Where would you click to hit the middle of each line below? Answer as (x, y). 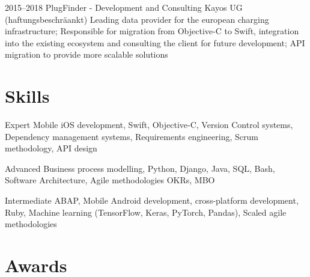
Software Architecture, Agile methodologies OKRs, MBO (110, 180)
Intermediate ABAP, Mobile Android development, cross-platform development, (152, 200)
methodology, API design (51, 148)
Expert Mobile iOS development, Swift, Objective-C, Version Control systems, (149, 125)
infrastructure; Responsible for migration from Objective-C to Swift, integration (152, 31)
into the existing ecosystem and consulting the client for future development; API (155, 42)
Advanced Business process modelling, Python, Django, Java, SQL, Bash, (140, 168)
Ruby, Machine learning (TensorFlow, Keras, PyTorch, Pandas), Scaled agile (146, 212)
